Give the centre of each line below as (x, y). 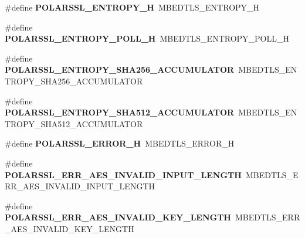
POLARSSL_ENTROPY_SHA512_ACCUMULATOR (120, 112)
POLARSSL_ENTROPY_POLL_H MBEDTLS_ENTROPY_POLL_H (147, 38)
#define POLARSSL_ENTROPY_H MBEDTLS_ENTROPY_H (132, 7)
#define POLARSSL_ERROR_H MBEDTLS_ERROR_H (120, 143)
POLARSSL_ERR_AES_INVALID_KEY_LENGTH (118, 217)
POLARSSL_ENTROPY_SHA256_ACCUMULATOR (120, 69)
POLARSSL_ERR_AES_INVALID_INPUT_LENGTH (123, 174)
